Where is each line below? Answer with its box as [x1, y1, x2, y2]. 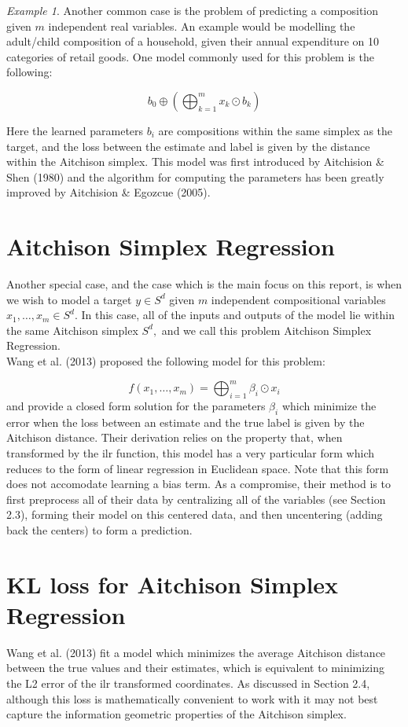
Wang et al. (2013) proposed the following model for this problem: [6, 353, 325, 369]
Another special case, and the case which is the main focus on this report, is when [6, 276, 402, 292]
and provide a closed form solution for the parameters [6, 397, 266, 413]
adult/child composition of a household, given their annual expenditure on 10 [6, 33, 379, 50]
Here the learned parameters [6, 122, 144, 138]
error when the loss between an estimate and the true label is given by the [6, 413, 365, 430]
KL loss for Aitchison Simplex [6, 567, 339, 600]
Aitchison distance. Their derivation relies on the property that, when [6, 429, 343, 446]
